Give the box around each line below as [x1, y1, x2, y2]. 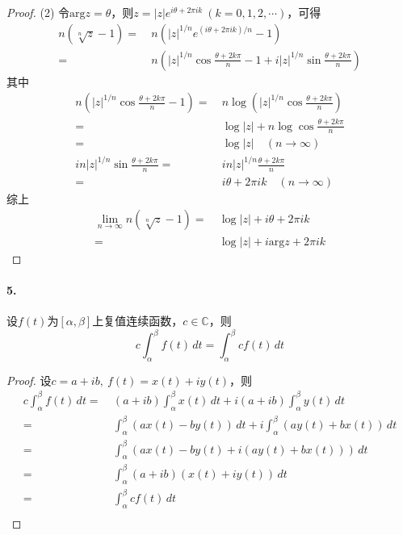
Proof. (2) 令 [6, 4, 70, 20]
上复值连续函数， [92, 311, 183, 328]
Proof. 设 [6, 371, 52, 388]
